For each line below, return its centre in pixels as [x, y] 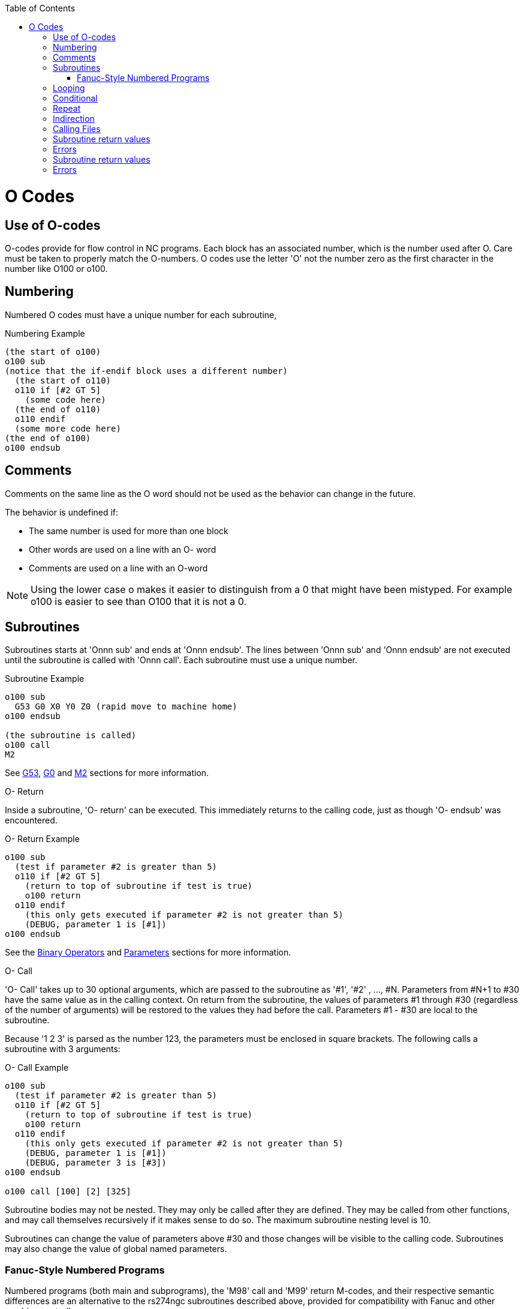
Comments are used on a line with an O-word [118, 568]
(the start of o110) [63, 380]
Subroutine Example [45, 679]
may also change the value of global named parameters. [116, 1249]
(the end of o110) [58, 409]
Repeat [67, 108]
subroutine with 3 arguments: [63, 1049]
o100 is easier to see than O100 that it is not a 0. [139, 601]
